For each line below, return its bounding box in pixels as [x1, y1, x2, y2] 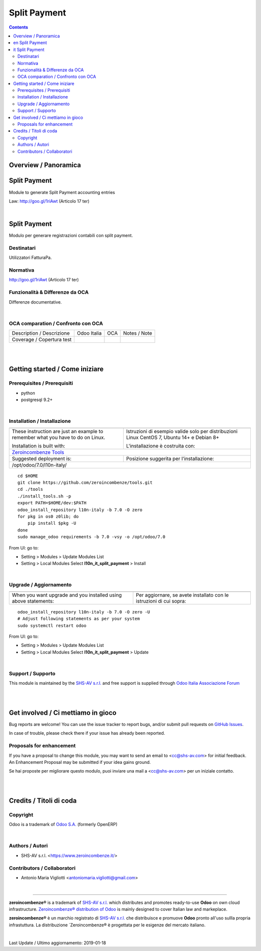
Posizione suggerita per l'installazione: [126, 455, 215, 462]
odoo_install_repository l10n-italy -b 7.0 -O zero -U [17, 609, 150, 614]
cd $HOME [17, 473, 38, 479]
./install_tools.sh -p [17, 493, 72, 499]
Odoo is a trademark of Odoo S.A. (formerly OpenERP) [9, 822, 118, 827]
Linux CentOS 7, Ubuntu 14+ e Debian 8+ [126, 434, 219, 441]
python [21, 390, 35, 396]
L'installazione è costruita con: [126, 442, 195, 449]
